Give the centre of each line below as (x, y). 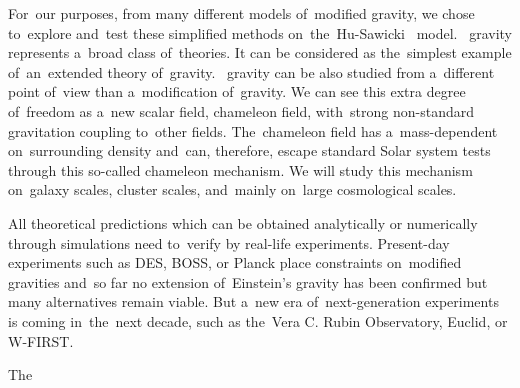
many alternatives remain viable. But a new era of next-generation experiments (253, 301)
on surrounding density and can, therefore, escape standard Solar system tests (249, 150)
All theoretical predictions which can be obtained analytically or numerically (243, 222)
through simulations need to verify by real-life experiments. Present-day (229, 242)
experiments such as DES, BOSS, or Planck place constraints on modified (235, 262)
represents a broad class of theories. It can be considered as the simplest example (260, 52)
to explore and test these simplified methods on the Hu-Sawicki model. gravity (260, 32)
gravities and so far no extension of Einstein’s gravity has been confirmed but (248, 281)
